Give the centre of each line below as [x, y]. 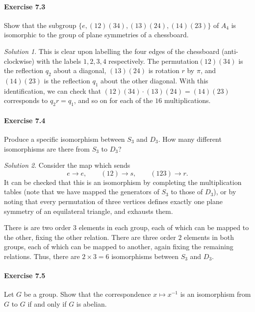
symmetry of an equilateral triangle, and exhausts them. [89, 211]
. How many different [190, 139]
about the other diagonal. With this [154, 80]
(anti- [230, 51]
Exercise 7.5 [25, 275]
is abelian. [91, 303]
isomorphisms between [145, 256]
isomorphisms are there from [47, 148]
